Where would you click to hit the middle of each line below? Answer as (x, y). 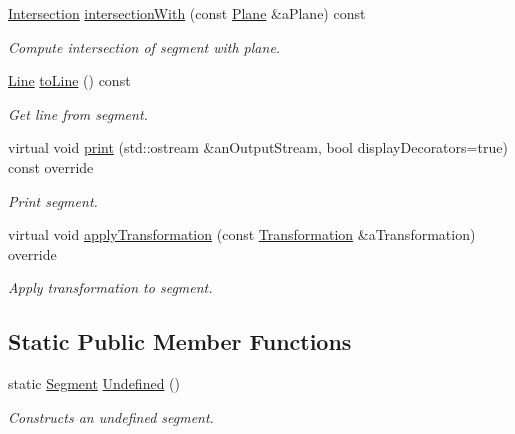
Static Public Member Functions (180, 341)
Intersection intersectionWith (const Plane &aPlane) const (187, 13)
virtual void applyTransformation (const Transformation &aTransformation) (242, 234)
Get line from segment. (78, 113)
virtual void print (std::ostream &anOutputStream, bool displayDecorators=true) (258, 147)
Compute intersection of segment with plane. (144, 46)
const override (51, 166)
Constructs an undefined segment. (111, 416)
